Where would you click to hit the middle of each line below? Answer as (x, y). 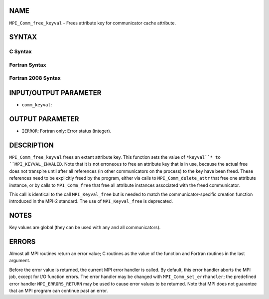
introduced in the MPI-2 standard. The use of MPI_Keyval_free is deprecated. (91, 201)
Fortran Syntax (28, 65)
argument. (20, 261)
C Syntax (20, 51)
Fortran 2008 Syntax (35, 78)
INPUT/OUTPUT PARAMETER (55, 93)
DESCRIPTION (32, 145)
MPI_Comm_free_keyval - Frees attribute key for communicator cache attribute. (93, 23)
